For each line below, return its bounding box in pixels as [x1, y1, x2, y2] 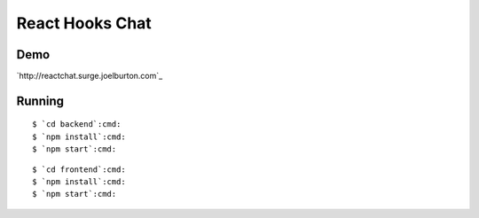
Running [16, 93, 65, 108]
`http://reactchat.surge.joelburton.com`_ [16, 71, 163, 82]
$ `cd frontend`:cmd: [32, 164, 126, 175]
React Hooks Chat [16, 13, 153, 33]
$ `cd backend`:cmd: [32, 120, 122, 129]
